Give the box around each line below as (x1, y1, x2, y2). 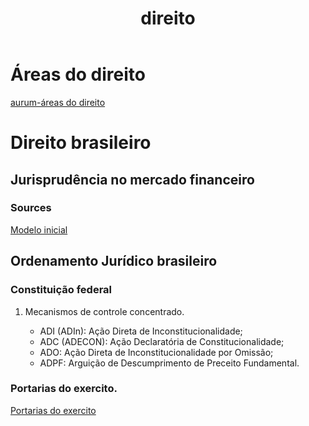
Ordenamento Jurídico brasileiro (10, 253, 218, 270)
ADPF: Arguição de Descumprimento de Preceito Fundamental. (39, 357, 300, 369)
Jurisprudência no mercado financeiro (10, 171, 255, 188)
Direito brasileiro (10, 132, 152, 154)
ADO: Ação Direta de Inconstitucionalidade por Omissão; (39, 346, 274, 358)
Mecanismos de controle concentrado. (24, 305, 185, 317)
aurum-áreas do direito (10, 96, 106, 108)
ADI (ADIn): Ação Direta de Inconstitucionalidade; (39, 325, 243, 337)
